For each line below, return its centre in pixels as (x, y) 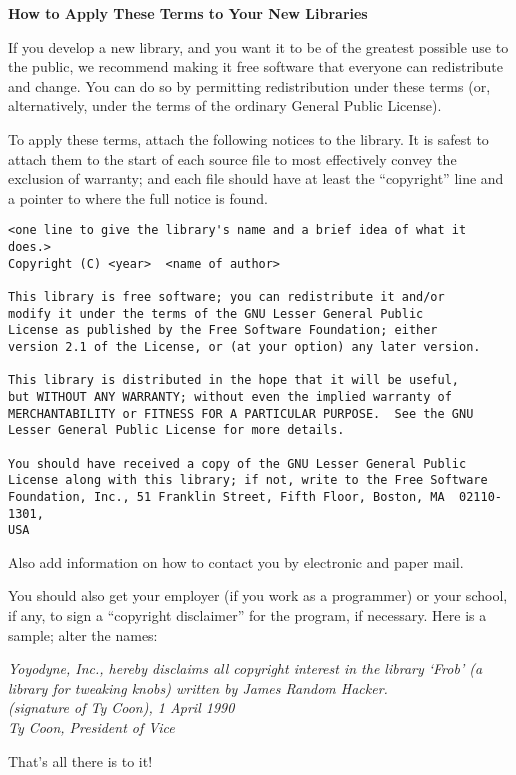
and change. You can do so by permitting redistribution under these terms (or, (249, 85)
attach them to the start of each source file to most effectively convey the (232, 158)
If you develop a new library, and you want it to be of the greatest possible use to (258, 46)
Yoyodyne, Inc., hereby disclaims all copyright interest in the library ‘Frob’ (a (245, 668)
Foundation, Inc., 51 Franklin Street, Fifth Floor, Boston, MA (226, 496)
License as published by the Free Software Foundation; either (223, 330)
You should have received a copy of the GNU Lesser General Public (237, 463)
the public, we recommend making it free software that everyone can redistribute (256, 66)
